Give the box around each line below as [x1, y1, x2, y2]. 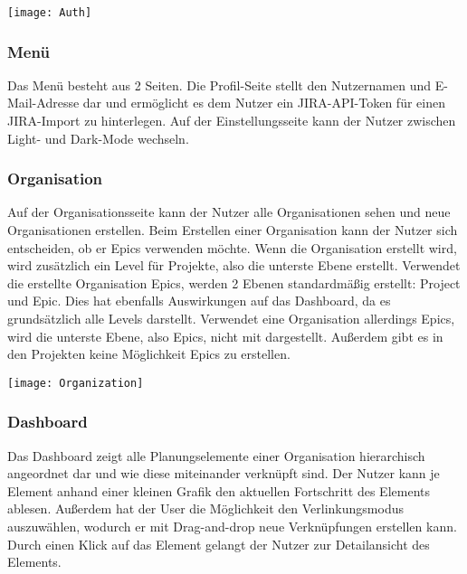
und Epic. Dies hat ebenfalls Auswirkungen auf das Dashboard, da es [7, 291, 391, 310]
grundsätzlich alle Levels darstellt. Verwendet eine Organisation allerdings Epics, [7, 309, 455, 328]
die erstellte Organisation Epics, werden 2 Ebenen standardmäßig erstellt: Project [7, 273, 461, 292]
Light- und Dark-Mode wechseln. [7, 128, 189, 147]
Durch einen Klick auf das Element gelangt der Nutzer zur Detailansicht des [7, 534, 430, 553]
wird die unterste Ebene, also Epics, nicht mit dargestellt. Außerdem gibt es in [7, 326, 443, 345]
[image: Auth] [7, 6, 92, 19]
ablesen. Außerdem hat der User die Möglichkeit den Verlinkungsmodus [7, 499, 404, 518]
